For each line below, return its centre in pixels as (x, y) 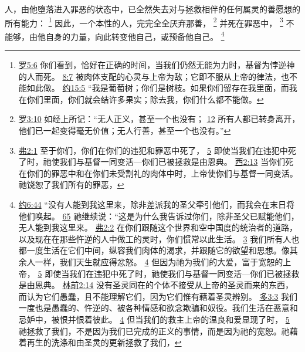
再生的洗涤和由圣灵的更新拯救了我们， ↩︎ (104, 342)
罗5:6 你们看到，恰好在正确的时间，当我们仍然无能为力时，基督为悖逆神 (157, 65)
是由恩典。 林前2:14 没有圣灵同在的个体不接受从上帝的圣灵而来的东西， (156, 285)
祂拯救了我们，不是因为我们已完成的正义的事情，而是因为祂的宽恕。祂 (154, 331)
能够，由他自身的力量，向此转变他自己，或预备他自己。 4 (115, 35)
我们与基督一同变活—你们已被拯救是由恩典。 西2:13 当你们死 (177, 162)
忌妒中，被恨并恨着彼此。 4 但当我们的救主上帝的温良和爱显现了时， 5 (154, 319)
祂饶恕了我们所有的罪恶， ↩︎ (71, 185)
